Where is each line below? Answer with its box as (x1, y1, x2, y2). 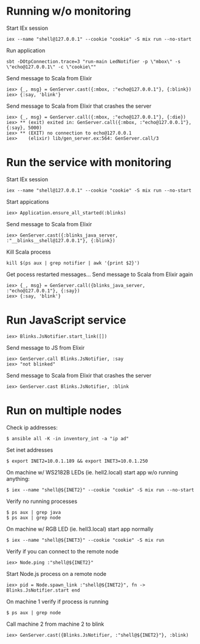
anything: (6, 475, 30, 482)
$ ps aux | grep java (6, 509, 61, 515)
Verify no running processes (6, 497, 78, 505)
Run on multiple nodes (6, 404, 122, 417)
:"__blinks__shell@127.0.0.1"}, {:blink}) (6, 237, 116, 244)
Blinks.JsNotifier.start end (6, 587, 80, 594)
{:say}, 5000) (6, 125, 43, 131)
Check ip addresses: (6, 424, 58, 431)
